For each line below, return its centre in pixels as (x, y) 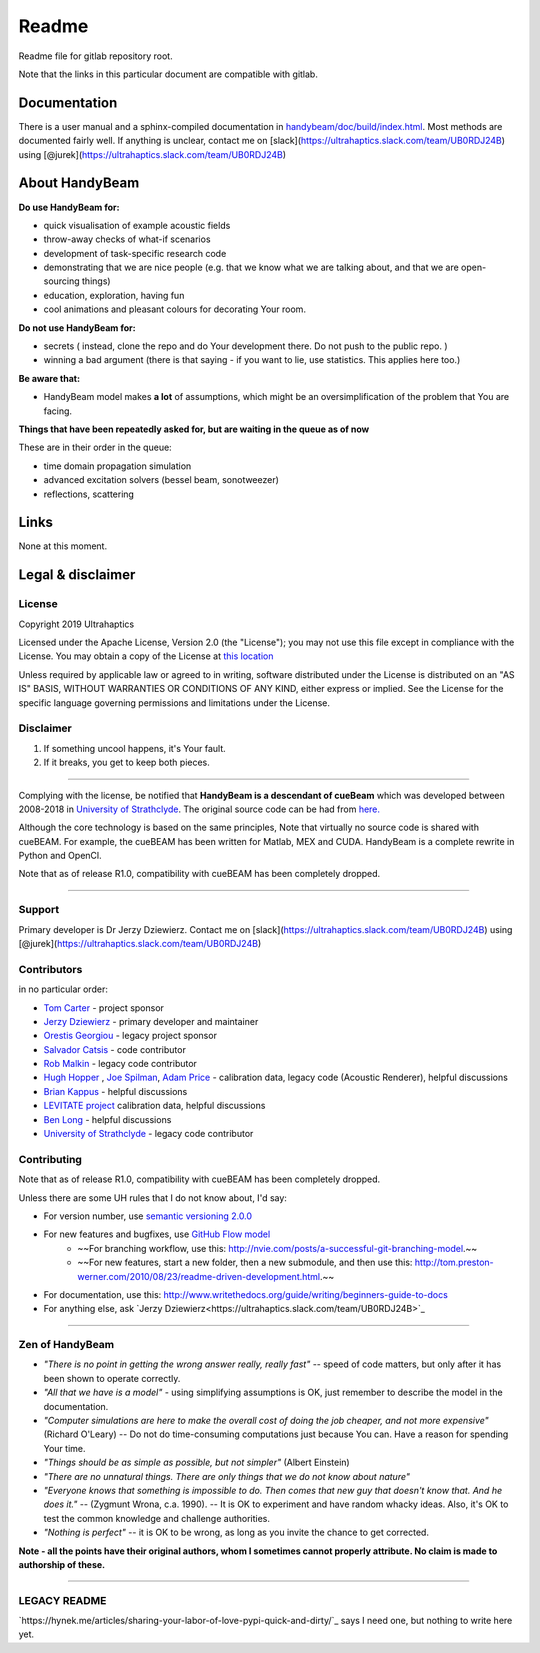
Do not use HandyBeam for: (77, 327)
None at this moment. (63, 546)
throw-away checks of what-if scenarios (127, 239)
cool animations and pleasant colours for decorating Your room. (175, 309)
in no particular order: (63, 989)
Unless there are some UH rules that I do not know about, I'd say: (152, 1197)
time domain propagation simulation (117, 466)
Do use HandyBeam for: (69, 207)
